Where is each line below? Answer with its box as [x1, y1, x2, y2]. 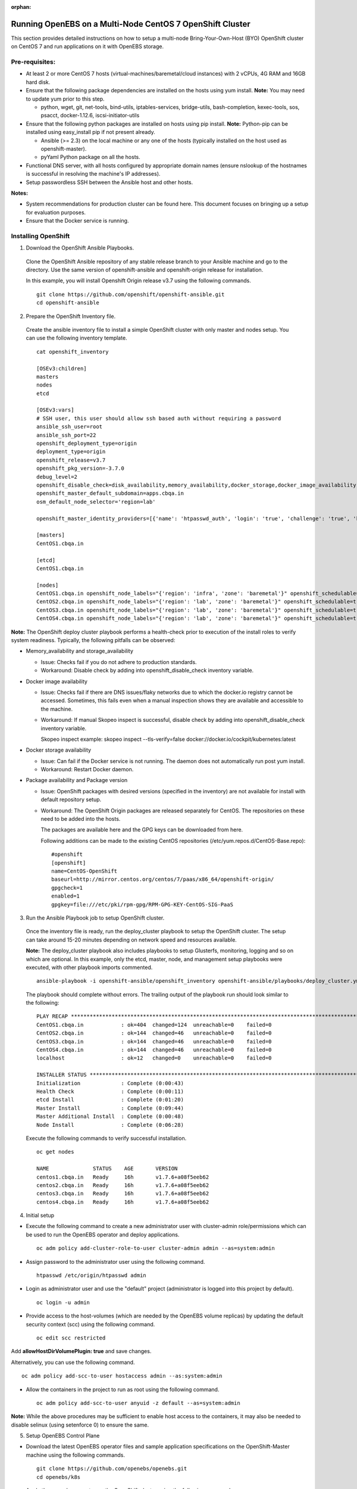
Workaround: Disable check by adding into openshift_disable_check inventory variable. [40, 667, 254, 674]
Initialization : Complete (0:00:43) [36, 1080, 184, 1086]
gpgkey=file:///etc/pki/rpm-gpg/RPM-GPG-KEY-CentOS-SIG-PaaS [51, 901, 233, 908]
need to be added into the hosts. [40, 815, 121, 823]
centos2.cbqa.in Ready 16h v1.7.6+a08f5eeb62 [36, 1182, 209, 1188]
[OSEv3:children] [36, 365, 87, 372]
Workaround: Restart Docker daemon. [40, 766, 134, 773]
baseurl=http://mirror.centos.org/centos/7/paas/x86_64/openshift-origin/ [51, 876, 274, 883]
